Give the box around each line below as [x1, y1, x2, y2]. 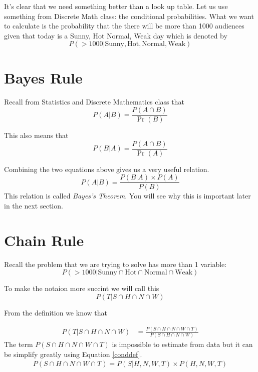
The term [4, 339, 33, 349]
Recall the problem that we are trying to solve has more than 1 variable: [4, 258, 227, 269]
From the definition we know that [4, 307, 107, 317]
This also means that [4, 130, 69, 140]
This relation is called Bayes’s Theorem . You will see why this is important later [4, 190, 251, 201]
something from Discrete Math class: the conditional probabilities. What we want [4, 10, 254, 21]
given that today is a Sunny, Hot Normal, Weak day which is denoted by [4, 30, 227, 40]
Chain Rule [4, 229, 84, 250]
